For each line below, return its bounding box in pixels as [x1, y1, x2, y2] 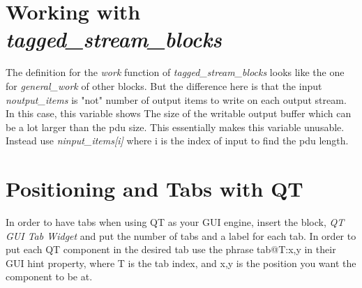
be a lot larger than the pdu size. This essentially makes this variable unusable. [6, 119, 345, 134]
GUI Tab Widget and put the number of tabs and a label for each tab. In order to [6, 228, 356, 243]
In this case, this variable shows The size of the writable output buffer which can [6, 106, 352, 121]
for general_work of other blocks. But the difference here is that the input [6, 78, 322, 93]
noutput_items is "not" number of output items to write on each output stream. [6, 92, 347, 107]
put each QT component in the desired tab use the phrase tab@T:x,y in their [6, 242, 336, 257]
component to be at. [6, 269, 93, 284]
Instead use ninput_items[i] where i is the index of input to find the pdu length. [6, 133, 349, 148]
